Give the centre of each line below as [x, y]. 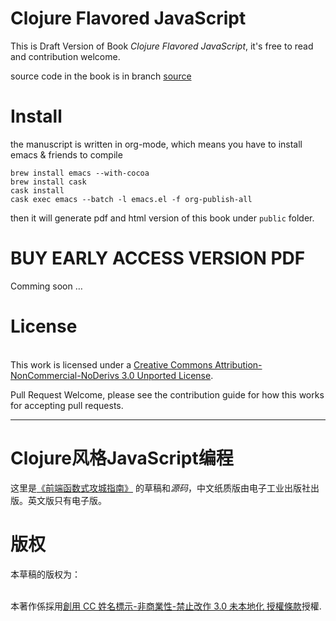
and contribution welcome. [65, 56]
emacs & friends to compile [66, 154]
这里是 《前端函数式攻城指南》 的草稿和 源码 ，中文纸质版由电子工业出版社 [160, 488]
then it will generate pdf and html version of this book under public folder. [162, 218]
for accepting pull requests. [67, 405]
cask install [37, 190]
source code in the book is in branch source [101, 76]
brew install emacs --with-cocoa [80, 173]
